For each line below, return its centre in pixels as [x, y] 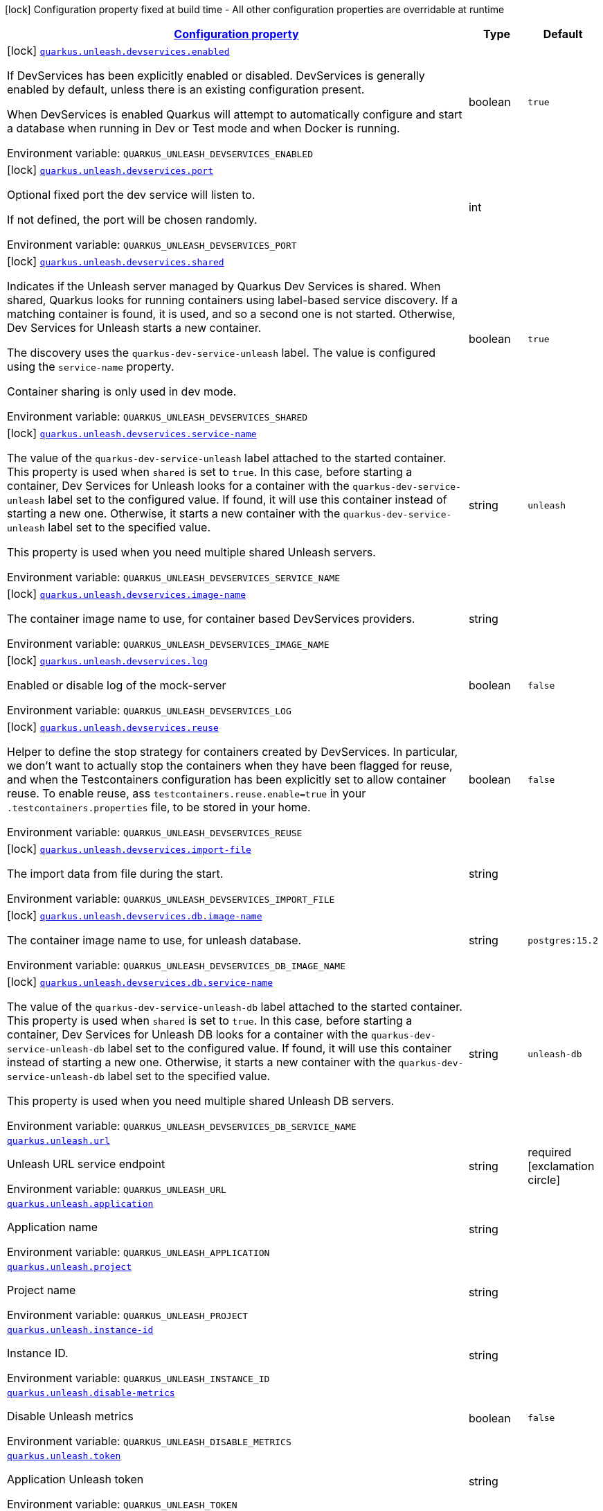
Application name [53, 1227]
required [550, 1152]
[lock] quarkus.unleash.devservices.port [110, 170]
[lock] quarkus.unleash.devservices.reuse [113, 727]
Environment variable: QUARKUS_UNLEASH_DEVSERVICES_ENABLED [160, 153]
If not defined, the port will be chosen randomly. [132, 220]
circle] [544, 1179]
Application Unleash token [75, 1479]
